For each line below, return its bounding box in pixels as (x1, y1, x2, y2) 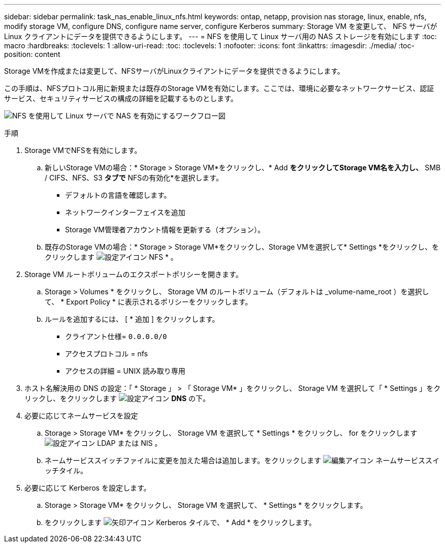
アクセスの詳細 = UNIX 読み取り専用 (65, 367, 185, 375)
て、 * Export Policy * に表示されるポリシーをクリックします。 (45, 297, 252, 306)
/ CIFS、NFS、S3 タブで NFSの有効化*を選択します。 (45, 173, 223, 182)
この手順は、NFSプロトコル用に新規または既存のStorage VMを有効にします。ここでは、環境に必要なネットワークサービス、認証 (4, 84, 434, 93)
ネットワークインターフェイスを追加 (65, 208, 185, 217)
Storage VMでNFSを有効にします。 (24, 146, 142, 155)
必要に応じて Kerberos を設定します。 (24, 483, 151, 492)
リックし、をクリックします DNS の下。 (24, 394, 210, 403)
